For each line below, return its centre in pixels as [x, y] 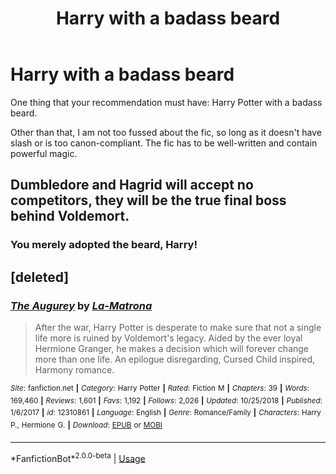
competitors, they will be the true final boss [148, 200]
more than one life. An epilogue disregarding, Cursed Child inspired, [174, 359]
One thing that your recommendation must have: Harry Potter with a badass [166, 102]
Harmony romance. [74, 369]
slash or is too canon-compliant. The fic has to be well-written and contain [164, 143]
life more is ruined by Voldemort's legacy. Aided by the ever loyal [168, 338]
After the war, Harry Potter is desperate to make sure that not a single [178, 327]
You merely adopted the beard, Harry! [104, 245]
